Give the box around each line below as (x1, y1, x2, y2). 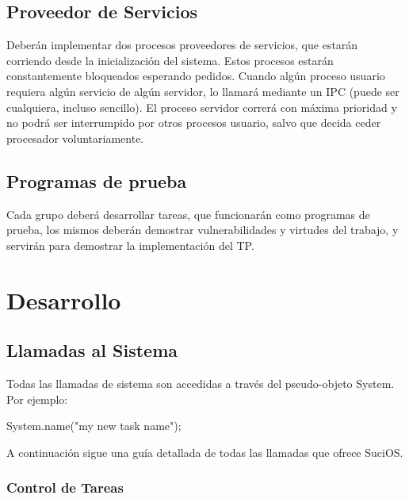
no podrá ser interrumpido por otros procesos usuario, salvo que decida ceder (6, 114, 381, 131)
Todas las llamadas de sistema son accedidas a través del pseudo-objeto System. (6, 374, 395, 391)
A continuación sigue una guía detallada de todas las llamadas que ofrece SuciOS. (6, 443, 403, 460)
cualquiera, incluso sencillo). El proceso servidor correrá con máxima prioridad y (6, 98, 397, 115)
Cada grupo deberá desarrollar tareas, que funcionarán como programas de (6, 205, 370, 222)
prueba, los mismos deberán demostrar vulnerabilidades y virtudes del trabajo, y (6, 221, 399, 238)
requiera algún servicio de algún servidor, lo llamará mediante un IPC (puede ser (6, 83, 399, 99)
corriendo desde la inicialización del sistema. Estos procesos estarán (6, 52, 334, 68)
